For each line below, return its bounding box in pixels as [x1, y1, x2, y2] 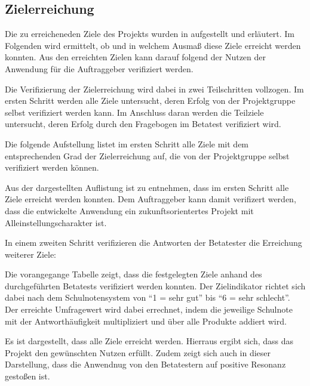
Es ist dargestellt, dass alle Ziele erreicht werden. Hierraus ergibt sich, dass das [5, 335, 294, 347]
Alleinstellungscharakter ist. [5, 216, 107, 228]
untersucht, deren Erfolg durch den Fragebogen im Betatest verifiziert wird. [5, 118, 281, 130]
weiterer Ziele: [5, 248, 57, 260]
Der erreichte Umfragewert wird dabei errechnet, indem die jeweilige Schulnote [5, 303, 293, 316]
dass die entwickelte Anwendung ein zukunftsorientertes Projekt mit [5, 204, 254, 217]
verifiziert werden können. [5, 161, 99, 174]
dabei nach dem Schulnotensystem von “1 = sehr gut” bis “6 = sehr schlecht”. [5, 291, 290, 304]
